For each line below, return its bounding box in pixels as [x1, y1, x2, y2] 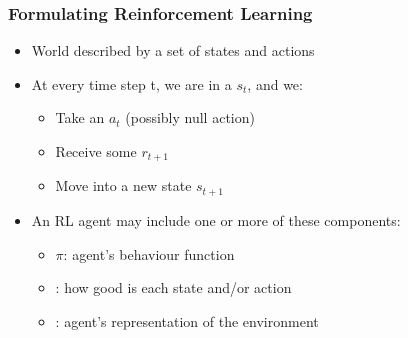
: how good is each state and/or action [55, 277, 292, 298]
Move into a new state [55, 175, 192, 196]
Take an [55, 107, 105, 128]
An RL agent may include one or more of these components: [31, 209, 401, 230]
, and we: [247, 73, 303, 94]
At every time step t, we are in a [31, 73, 232, 94]
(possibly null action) [125, 107, 255, 128]
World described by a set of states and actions [31, 40, 315, 61]
